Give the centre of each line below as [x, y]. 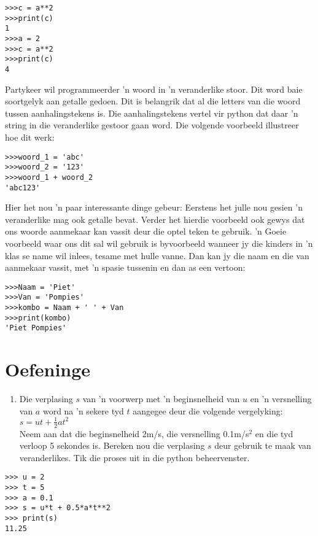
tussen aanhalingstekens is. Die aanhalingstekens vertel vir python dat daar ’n [152, 113]
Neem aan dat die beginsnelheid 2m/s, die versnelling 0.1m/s [134, 433]
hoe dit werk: [30, 137]
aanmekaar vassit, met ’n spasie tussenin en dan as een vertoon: [125, 267]
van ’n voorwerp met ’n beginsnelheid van [161, 399]
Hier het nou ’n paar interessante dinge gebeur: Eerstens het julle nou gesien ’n [154, 207]
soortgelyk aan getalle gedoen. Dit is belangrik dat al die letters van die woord [153, 101]
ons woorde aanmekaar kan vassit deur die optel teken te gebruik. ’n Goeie [146, 231]
